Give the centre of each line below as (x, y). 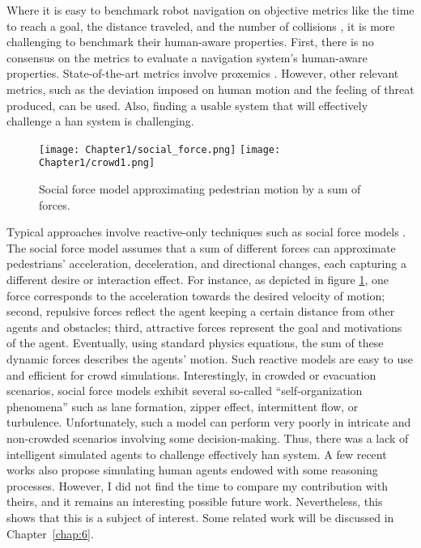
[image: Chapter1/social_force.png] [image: (160, 149)
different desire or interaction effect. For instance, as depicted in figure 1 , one (198, 280)
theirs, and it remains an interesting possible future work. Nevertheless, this (195, 501)
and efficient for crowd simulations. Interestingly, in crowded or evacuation (191, 374)
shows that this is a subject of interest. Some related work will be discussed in (200, 517)
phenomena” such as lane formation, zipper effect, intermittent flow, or (183, 406)
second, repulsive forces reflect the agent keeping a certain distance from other (201, 311)
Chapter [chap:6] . (50, 533)
